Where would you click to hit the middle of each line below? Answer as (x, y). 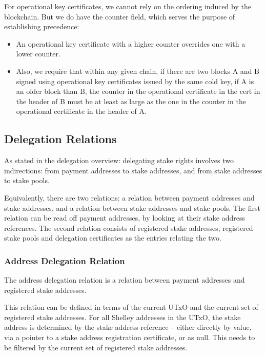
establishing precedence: (42, 26)
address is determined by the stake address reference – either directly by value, (128, 327)
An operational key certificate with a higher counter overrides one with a (131, 43)
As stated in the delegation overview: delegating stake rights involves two (119, 160)
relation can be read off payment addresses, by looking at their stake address (125, 218)
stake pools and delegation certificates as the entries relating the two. (113, 238)
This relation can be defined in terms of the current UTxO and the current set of (131, 307)
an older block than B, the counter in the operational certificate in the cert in (138, 91)
